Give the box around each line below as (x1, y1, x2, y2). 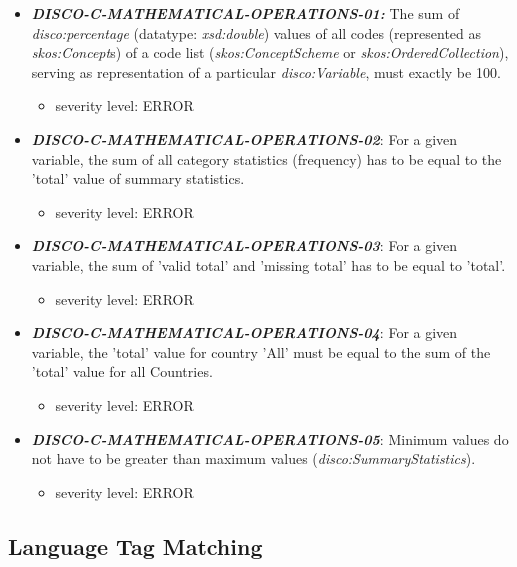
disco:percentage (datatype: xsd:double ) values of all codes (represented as (31, 22, 482, 43)
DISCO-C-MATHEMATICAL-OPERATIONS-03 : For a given (31, 235, 458, 256)
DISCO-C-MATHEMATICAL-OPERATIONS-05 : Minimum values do (31, 428, 509, 449)
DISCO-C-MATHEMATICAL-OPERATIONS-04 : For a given (31, 322, 458, 343)
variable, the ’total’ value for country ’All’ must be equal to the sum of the (31, 341, 491, 362)
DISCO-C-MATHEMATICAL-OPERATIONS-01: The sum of (31, 3, 460, 23)
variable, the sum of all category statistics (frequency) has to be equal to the (31, 148, 502, 169)
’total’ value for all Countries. (31, 361, 213, 382)
